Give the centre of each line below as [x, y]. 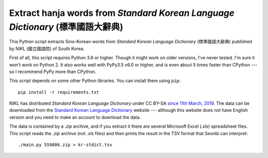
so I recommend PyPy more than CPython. [53, 72]
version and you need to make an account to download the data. [75, 117]
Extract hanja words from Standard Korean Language [122, 13]
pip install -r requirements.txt [59, 92]
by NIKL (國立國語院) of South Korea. [47, 48]
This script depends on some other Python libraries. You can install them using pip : [95, 81]
